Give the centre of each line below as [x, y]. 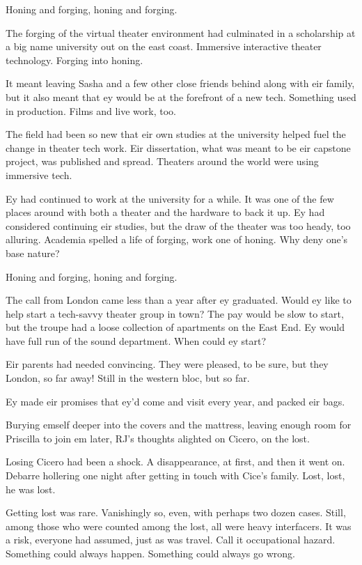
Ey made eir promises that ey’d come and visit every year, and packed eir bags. [175, 401]
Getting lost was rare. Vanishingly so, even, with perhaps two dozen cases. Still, [176, 512]
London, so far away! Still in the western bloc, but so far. [128, 378]
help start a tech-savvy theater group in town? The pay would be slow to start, [175, 313]
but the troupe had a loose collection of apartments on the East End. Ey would [175, 327]
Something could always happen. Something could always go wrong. [150, 553]
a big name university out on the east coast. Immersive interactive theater [164, 46]
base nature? [33, 253]
